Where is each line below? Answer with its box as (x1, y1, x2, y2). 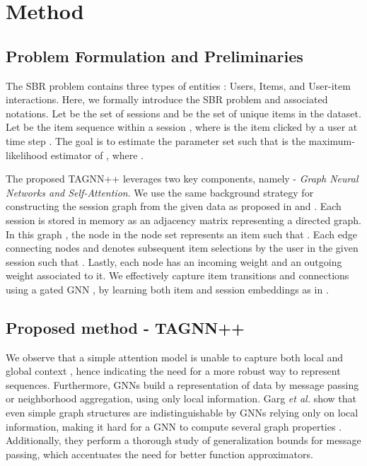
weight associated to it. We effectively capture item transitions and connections (6, 268, 349, 283)
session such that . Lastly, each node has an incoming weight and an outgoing (6, 254, 342, 269)
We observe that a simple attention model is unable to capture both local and (6, 349, 344, 364)
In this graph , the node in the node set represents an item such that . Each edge (6, 226, 357, 241)
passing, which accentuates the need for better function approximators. (6, 446, 313, 461)
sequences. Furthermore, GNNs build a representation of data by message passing (6, 377, 359, 392)
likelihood (6, 147, 48, 162)
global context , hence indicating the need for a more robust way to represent (6, 363, 341, 378)
